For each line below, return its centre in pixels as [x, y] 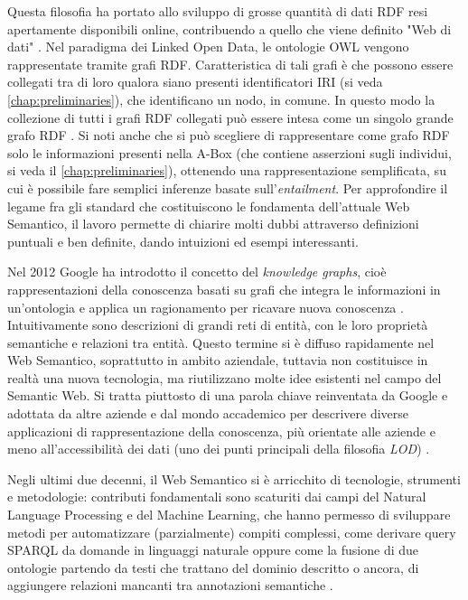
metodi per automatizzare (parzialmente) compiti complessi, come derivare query [232, 532]
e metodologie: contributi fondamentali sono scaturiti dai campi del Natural [217, 497]
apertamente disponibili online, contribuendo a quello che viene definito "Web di [229, 28]
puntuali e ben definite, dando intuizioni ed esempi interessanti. [183, 241]
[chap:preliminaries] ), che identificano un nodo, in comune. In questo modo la [221, 99]
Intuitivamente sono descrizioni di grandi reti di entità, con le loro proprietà [218, 325]
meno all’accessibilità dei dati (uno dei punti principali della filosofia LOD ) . [219, 449]
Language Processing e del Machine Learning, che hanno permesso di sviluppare [229, 515]
